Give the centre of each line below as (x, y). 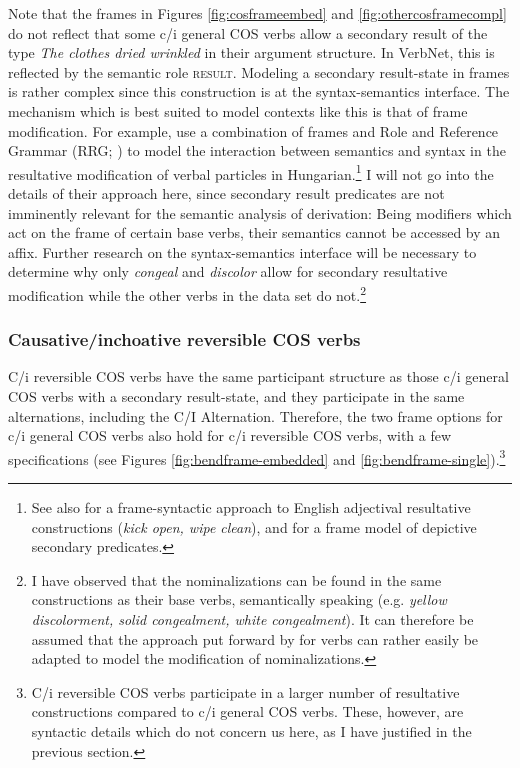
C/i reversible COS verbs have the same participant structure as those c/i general (258, 376)
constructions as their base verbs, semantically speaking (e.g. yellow (239, 599)
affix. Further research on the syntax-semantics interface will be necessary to (242, 251)
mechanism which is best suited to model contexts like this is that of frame (238, 110)
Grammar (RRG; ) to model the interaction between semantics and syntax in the (257, 150)
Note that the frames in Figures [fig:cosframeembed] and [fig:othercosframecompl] (257, 13)
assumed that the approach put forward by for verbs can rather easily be (255, 638)
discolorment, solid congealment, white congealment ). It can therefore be (252, 619)
